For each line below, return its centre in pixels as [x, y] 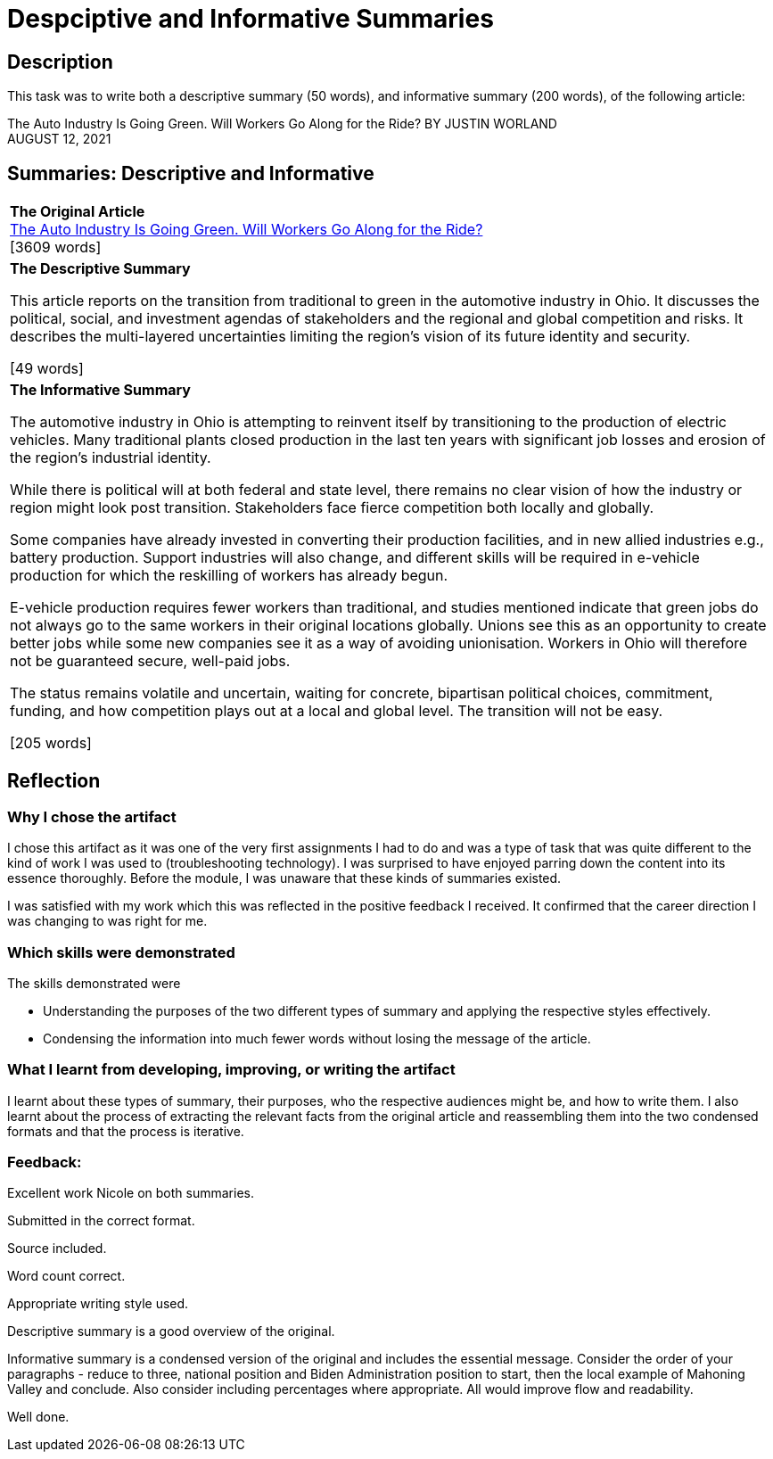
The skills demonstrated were [94, 983]
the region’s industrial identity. [111, 458]
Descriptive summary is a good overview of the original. [171, 1331]
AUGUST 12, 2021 [59, 139]
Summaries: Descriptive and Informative [191, 173]
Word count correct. [66, 1276]
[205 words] [51, 743]
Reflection [54, 781]
